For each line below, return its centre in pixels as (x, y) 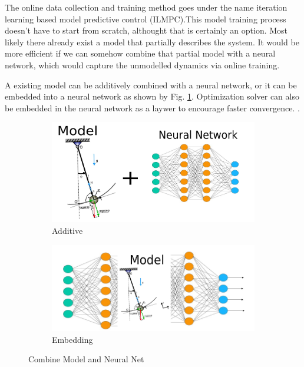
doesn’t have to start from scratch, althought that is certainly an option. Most (146, 30)
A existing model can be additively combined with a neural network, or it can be (151, 85)
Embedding (72, 339)
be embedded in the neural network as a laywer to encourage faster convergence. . (152, 108)
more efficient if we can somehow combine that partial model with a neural (140, 53)
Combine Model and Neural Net (86, 359)
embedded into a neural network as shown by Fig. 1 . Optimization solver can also (152, 96)
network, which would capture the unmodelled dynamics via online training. (142, 65)
